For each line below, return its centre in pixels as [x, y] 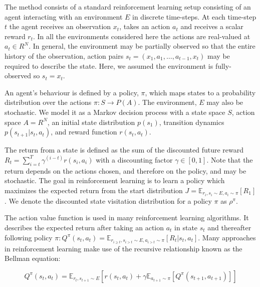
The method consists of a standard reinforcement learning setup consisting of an [128, 7]
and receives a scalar [212, 26]
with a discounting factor [134, 159]
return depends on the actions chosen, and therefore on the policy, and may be [125, 170]
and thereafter [229, 227]
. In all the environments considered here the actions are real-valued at [142, 36]
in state [186, 227]
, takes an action [145, 26]
